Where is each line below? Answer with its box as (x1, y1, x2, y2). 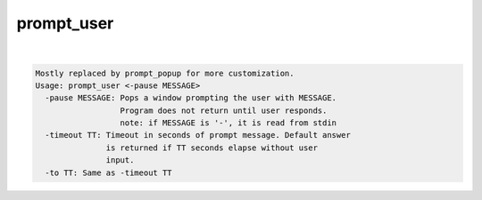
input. (105, 156, 135, 165)
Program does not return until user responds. (120, 105, 328, 116)
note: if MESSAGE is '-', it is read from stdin (120, 118, 337, 128)
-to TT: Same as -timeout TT (45, 167, 173, 178)
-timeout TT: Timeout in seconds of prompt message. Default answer (45, 130, 352, 140)
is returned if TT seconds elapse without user (105, 142, 319, 153)
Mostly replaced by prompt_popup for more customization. (35, 68, 295, 78)
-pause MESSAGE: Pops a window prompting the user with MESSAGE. (45, 93, 337, 103)
